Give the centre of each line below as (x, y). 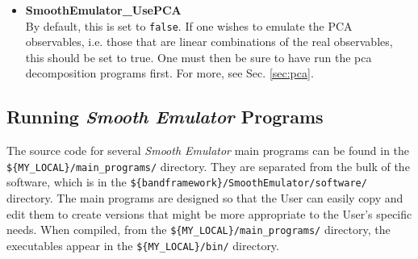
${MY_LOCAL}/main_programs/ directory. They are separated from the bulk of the (208, 166)
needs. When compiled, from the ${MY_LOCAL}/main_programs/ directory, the (199, 230)
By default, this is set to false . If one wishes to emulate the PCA (189, 25)
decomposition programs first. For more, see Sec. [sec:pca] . (169, 73)
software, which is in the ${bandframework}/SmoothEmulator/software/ (187, 182)
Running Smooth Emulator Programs (165, 117)
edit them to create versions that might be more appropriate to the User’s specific (209, 213)
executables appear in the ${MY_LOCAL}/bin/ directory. (143, 245)
